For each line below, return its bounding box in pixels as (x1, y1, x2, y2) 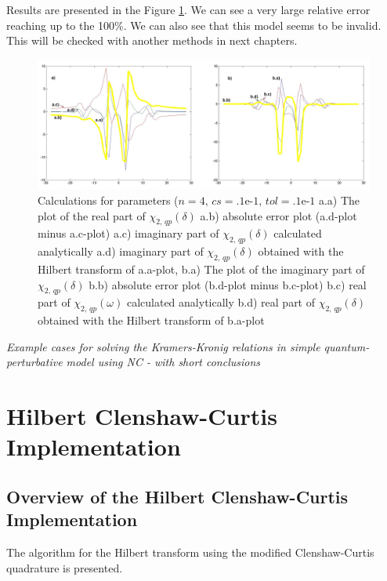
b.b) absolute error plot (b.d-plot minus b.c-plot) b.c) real (89, 276, 367, 292)
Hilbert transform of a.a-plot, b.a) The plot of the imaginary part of (38, 260, 365, 277)
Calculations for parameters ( (38, 192, 179, 208)
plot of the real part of (38, 207, 146, 223)
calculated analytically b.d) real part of (126, 294, 316, 310)
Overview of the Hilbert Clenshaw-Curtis (6, 484, 349, 508)
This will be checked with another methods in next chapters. (6, 32, 298, 49)
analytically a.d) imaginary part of (38, 243, 204, 260)
